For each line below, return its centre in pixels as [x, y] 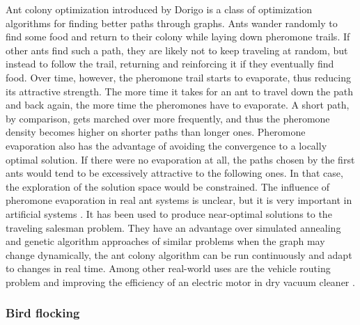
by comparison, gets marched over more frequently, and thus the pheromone [168, 118]
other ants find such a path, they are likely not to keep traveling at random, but [177, 50]
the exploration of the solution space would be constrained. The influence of [168, 186]
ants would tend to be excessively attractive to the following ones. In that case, [174, 173]
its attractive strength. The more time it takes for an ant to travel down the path [179, 91]
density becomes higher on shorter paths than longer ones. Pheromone [156, 132]
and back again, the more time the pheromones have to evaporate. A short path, [178, 105]
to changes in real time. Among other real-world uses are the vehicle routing [168, 268]
